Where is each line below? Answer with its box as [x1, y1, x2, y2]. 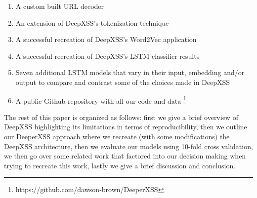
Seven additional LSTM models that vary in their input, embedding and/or [15, 67, 245, 78]
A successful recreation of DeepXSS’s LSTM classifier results [15, 50, 200, 61]
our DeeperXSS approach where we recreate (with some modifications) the [4, 131, 230, 141]
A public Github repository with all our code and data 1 [15, 94, 186, 106]
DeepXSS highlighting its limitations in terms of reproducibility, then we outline [4, 121, 247, 132]
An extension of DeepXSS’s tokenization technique [15, 17, 169, 28]
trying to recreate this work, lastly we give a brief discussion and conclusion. [4, 160, 236, 170]
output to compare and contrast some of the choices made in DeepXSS [15, 77, 230, 87]
